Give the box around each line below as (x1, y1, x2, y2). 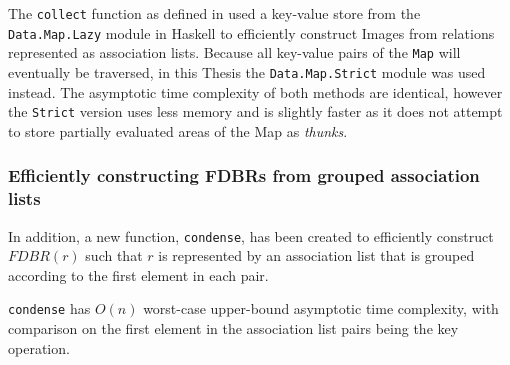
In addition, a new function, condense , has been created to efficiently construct (8, 225, 494, 246)
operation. (8, 337, 70, 358)
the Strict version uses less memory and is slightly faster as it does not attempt (8, 101, 503, 122)
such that (85, 245, 143, 266)
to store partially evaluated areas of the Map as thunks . (8, 120, 348, 141)
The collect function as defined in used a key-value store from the (8, 3, 421, 23)
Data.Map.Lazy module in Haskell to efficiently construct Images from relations (8, 22, 495, 43)
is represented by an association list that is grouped (158, 245, 475, 266)
